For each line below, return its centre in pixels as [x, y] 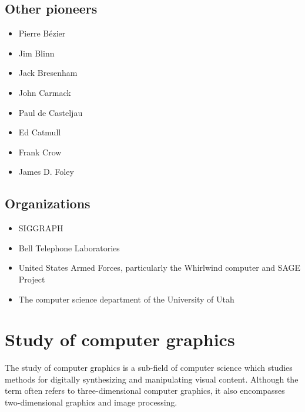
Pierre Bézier [42, 33]
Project [32, 279]
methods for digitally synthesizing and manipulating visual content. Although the [152, 379]
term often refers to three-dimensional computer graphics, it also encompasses [145, 391]
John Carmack [45, 92]
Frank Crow [40, 152]
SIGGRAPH [41, 228]
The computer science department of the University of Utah [126, 299]
